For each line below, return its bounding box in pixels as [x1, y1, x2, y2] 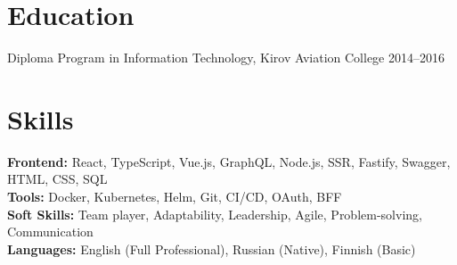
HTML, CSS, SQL [7, 170, 108, 188]
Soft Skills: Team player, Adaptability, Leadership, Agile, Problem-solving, [7, 204, 422, 223]
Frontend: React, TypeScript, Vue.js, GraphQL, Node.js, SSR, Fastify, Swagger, [7, 152, 451, 170]
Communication [7, 222, 94, 241]
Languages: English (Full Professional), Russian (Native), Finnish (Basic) [7, 239, 416, 258]
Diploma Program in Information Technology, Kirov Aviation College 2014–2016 [7, 48, 445, 67]
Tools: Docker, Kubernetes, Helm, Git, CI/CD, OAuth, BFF [7, 187, 342, 206]
